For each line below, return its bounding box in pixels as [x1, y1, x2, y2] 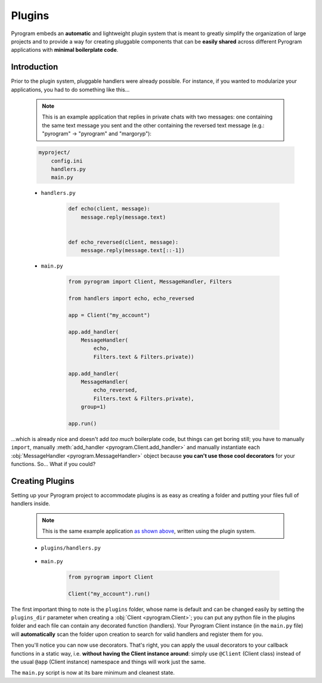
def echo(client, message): [68, 206, 150, 212]
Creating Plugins [11, 476, 75, 486]
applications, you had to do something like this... [11, 86, 130, 93]
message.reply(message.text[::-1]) [80, 247, 185, 254]
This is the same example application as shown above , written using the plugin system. [42, 527, 256, 535]
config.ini [51, 157, 83, 164]
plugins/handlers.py [41, 544, 101, 551]
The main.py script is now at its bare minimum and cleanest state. [11, 669, 175, 676]
